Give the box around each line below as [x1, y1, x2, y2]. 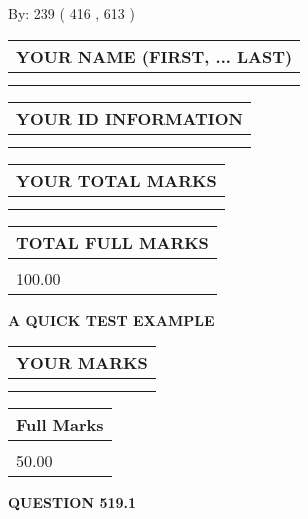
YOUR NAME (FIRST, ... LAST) [16, 44, 293, 68]
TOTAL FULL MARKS [16, 230, 209, 254]
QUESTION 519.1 [8, 492, 137, 513]
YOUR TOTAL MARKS [16, 168, 217, 192]
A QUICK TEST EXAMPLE [8, 309, 215, 330]
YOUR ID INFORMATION [16, 106, 243, 130]
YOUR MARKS [16, 351, 148, 375]
